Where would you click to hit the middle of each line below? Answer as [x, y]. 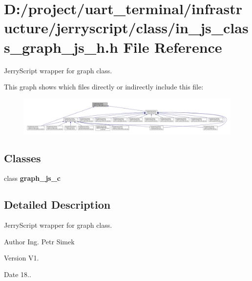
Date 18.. [18, 274]
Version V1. [21, 258]
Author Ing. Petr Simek [39, 241]
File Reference [173, 47]
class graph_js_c [32, 178]
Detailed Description [57, 205]
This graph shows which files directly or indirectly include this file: [104, 87]
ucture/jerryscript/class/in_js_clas [126, 28]
